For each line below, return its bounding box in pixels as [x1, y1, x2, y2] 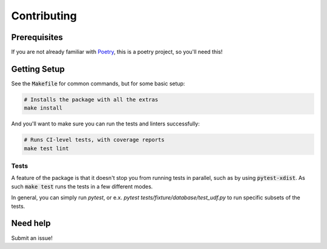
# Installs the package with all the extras [24, 96, 159, 103]
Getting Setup [11, 64, 65, 74]
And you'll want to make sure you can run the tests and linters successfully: [11, 120, 200, 127]
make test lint [24, 145, 69, 151]
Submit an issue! [11, 234, 53, 242]
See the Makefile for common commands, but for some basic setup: [11, 79, 185, 87]
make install [24, 105, 63, 111]
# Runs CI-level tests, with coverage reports [24, 136, 165, 144]
